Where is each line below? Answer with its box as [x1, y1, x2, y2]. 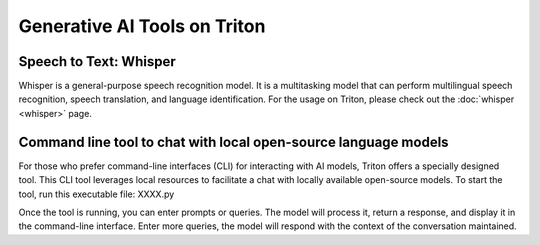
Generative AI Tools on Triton [18, 15, 266, 37]
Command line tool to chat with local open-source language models [18, 133, 449, 150]
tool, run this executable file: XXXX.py [18, 188, 175, 200]
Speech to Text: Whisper [18, 53, 176, 70]
